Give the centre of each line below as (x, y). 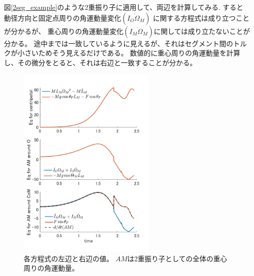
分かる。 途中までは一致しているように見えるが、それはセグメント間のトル (126, 43)
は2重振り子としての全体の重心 (177, 258)
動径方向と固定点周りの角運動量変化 (63, 17)
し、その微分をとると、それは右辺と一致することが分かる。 (100, 62)
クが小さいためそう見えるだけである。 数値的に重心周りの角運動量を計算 (122, 53)
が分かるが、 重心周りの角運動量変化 (64, 31)
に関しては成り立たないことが (202, 31)
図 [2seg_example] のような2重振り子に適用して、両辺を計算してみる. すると (124, 7)
